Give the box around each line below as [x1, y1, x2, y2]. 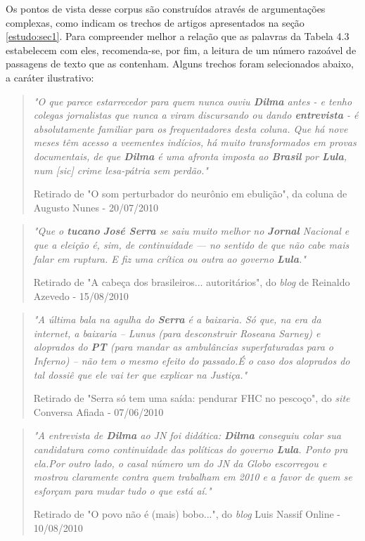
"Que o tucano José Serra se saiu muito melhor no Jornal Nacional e [33, 223, 350, 238]
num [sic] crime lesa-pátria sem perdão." [33, 162, 208, 177]
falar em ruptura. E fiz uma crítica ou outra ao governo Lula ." [33, 251, 306, 266]
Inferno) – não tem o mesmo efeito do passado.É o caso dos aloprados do [33, 353, 350, 368]
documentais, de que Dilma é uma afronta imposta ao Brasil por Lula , [33, 148, 347, 163]
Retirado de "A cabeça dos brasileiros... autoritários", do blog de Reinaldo [33, 275, 350, 289]
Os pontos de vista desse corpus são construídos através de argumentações [6, 1, 326, 15]
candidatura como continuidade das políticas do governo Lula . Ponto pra [33, 442, 348, 457]
